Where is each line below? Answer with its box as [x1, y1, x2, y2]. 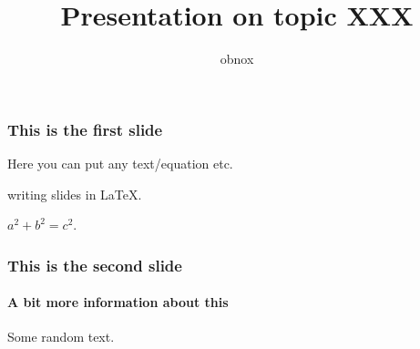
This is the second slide [7, 253, 182, 276]
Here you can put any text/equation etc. [7, 154, 233, 173]
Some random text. [7, 327, 115, 346]
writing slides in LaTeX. [7, 184, 142, 203]
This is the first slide [7, 118, 163, 140]
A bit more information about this [7, 293, 229, 312]
